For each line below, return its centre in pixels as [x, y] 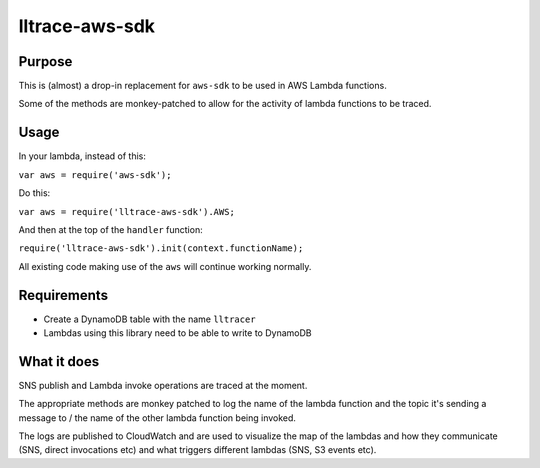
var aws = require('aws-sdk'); [95, 174]
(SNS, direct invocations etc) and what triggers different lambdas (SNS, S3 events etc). [197, 450]
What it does [59, 361]
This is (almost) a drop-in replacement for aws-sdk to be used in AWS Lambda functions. [202, 86]
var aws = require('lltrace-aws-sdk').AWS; [126, 211]
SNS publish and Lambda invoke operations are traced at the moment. [163, 385]
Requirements [63, 295]
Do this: [34, 193]
